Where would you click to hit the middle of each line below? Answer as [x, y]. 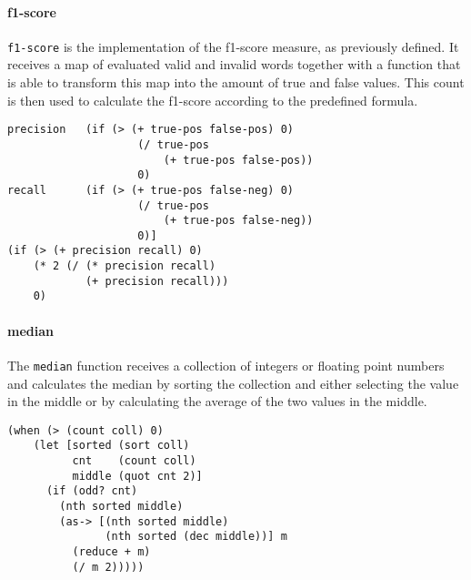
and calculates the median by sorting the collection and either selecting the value [233, 383]
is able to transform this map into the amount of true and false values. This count [236, 82]
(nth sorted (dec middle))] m [196, 537]
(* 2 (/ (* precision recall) [125, 266]
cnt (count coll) [134, 461]
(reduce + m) [111, 552]
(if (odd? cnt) [92, 491]
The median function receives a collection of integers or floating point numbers [226, 365]
